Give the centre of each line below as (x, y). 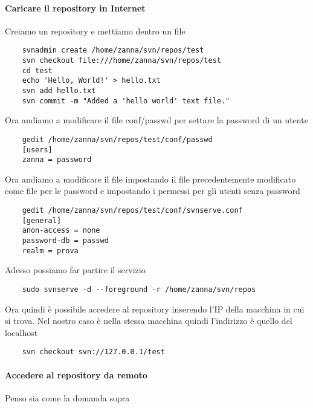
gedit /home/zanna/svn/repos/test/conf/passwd (117, 139)
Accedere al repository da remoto (76, 374)
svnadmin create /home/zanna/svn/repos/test (113, 50)
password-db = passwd (65, 241)
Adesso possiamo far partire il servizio (75, 270)
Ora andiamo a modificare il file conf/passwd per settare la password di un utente (156, 120)
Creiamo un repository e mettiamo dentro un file (95, 31)
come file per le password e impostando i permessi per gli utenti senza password (153, 191)
